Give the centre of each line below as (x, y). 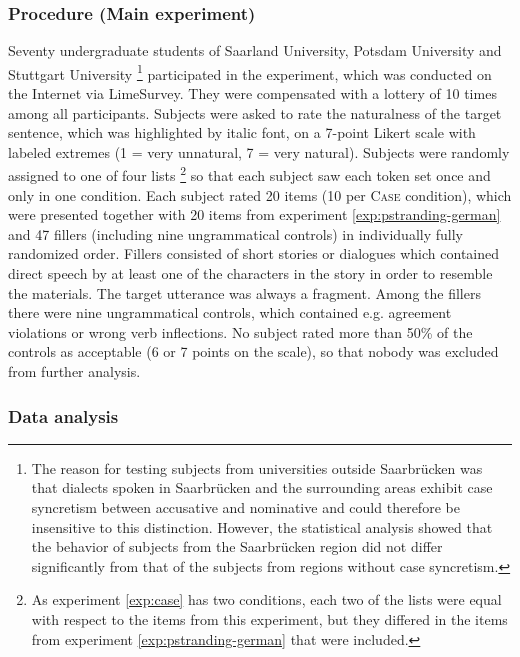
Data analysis (63, 415)
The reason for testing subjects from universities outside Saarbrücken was (257, 467)
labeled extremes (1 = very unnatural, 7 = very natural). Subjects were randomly (259, 151)
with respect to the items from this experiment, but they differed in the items (269, 619)
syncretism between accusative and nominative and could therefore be (245, 507)
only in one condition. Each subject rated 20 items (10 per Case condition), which (260, 194)
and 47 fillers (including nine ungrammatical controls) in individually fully (235, 233)
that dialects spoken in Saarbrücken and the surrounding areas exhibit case (262, 487)
